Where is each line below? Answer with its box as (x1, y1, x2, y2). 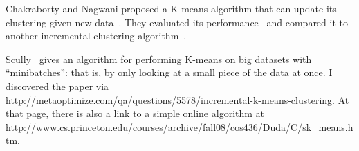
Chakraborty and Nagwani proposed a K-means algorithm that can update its (6, 1, 337, 15)
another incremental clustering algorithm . (6, 28, 187, 43)
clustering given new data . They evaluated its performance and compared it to (6, 15, 348, 29)
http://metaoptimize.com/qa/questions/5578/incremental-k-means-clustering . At (6, 92, 349, 107)
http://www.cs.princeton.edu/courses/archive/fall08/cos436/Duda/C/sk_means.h (6, 119, 353, 134)
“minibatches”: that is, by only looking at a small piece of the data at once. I (6, 65, 333, 80)
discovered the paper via (6, 78, 109, 93)
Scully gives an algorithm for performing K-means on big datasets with (6, 51, 312, 66)
